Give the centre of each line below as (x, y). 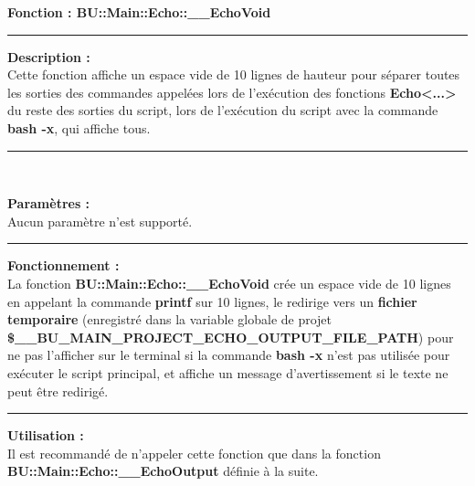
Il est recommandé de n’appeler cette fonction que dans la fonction (194, 453)
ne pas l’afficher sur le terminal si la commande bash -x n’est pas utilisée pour (229, 355)
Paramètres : (49, 203)
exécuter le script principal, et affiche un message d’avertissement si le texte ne (228, 372)
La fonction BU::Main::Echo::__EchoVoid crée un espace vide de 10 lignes (229, 283)
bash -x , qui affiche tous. (79, 127)
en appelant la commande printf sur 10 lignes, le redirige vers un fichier (212, 301)
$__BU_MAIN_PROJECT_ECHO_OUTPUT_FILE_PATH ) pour (231, 337)
